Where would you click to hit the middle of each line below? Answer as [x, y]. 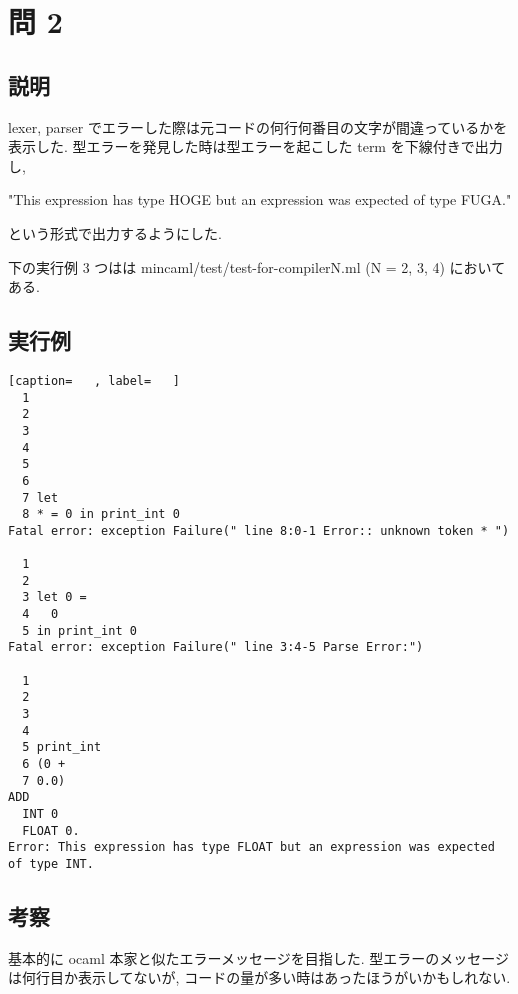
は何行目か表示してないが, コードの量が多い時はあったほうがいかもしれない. [259, 977]
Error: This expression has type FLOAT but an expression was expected [251, 847]
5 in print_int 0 [79, 630]
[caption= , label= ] [94, 380]
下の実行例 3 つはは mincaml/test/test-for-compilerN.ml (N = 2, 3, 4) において [257, 266]
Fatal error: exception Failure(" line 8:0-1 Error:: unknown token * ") [259, 530]
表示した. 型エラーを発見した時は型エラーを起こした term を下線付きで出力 [255, 146]
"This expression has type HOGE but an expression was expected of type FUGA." [260, 199]
